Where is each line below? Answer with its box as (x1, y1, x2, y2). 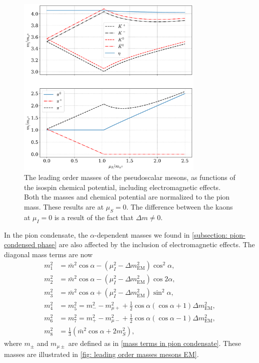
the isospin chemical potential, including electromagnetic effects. (24, 181, 221, 192)
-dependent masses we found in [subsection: (94, 229, 227, 240)
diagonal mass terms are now (4, 249, 93, 259)
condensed (4, 239, 35, 250)
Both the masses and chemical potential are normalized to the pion (24, 192, 230, 202)
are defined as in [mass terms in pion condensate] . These (68, 338, 241, 348)
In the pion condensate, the (4, 229, 88, 240)
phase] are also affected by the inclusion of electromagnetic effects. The (37, 239, 255, 250)
